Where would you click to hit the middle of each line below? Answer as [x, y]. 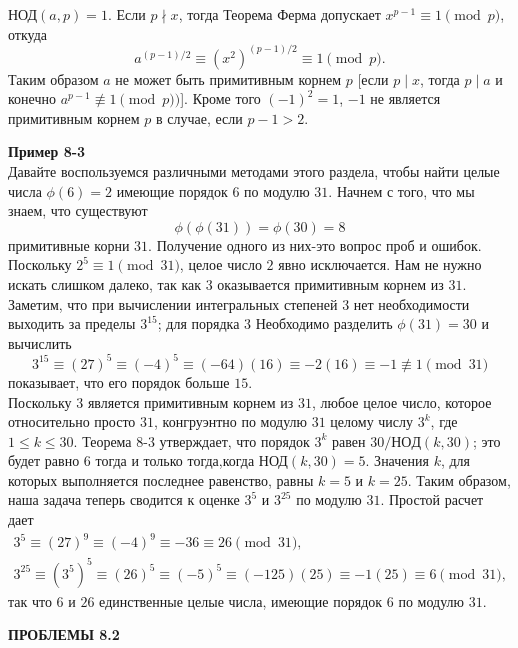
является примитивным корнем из [190, 401]
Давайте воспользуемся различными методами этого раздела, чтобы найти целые [254, 171]
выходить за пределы [72, 323]
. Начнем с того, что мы [401, 190]
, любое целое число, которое [401, 401]
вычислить [40, 342]
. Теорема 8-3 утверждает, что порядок [191, 440]
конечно [32, 98]
